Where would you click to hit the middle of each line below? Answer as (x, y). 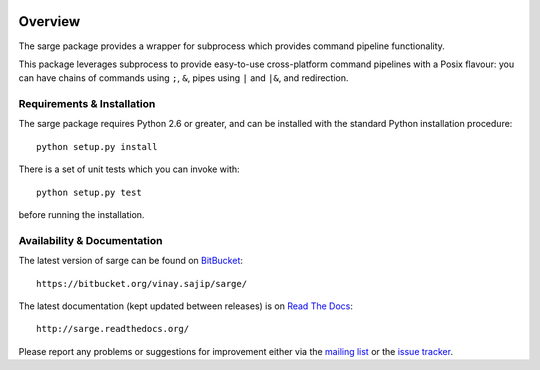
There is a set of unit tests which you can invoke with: (129, 169)
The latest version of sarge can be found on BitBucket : (131, 261)
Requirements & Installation (87, 104)
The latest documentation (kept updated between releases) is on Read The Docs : (186, 306)
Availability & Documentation (90, 240)
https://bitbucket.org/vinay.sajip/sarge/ (142, 283)
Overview (49, 21)
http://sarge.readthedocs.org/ (113, 329)
